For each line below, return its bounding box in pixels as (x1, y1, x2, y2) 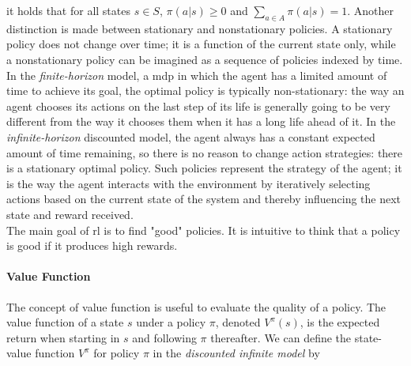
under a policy (136, 314, 206, 330)
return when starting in (6, 329, 120, 345)
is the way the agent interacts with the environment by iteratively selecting (6, 175, 371, 191)
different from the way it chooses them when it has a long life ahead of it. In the (6, 113, 396, 130)
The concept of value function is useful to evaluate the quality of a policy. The (6, 298, 386, 315)
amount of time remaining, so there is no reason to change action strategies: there (6, 144, 403, 160)
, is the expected (300, 314, 380, 330)
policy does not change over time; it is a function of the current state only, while (6, 36, 396, 52)
